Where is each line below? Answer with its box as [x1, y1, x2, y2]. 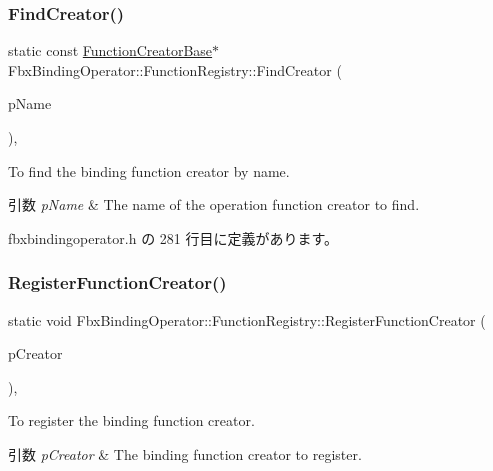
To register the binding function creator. [8, 410, 255, 431]
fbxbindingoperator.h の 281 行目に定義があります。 [8, 227, 339, 248]
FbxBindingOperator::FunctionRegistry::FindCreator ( [8, 59, 342, 80]
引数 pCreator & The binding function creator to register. [8, 443, 362, 464]
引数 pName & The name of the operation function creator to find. [8, 194, 420, 215]
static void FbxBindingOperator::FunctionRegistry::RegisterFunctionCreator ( [8, 309, 486, 330]
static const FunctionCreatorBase [8, 40, 213, 61]
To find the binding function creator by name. [8, 160, 290, 181]
